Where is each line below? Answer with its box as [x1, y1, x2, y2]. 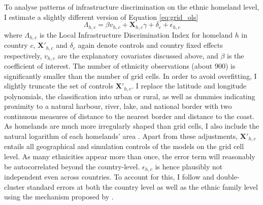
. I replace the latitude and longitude [131, 80, 247, 91]
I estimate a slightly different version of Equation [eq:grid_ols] [4, 11, 199, 22]
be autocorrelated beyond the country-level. [4, 161, 140, 171]
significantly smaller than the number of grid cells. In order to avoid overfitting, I [4, 70, 257, 81]
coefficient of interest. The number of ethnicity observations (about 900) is [4, 61, 236, 71]
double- [216, 171, 240, 182]
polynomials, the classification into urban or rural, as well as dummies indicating [4, 91, 255, 101]
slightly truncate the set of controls [4, 80, 113, 91]
